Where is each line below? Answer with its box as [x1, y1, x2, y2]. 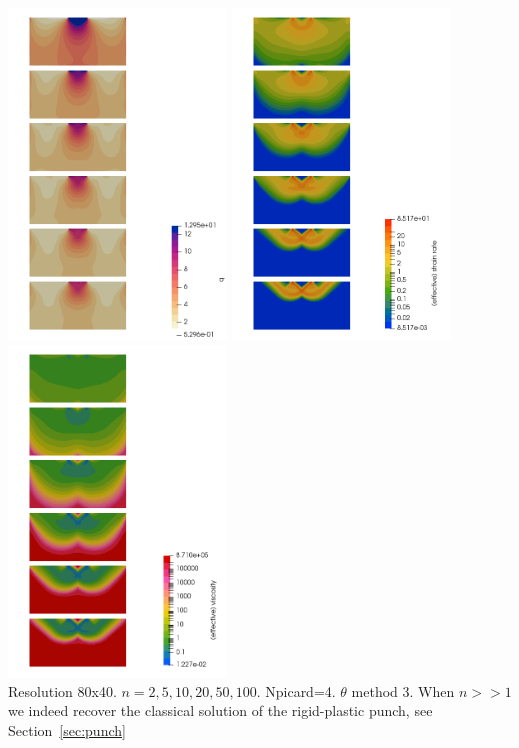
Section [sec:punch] [8, 720, 126, 740]
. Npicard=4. [256, 680, 336, 701]
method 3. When [351, 680, 455, 701]
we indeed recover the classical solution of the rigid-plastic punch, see [8, 700, 433, 721]
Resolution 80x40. [8, 680, 117, 701]
